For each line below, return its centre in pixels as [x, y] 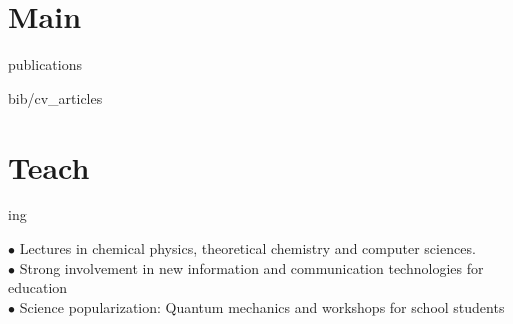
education [38, 287]
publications [45, 64]
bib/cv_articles [55, 97]
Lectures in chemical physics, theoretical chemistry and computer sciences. [247, 248]
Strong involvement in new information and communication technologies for [251, 267]
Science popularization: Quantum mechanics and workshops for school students [262, 306]
